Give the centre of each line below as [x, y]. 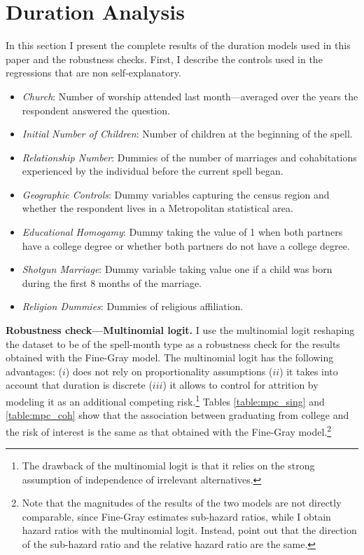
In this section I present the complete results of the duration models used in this [178, 45]
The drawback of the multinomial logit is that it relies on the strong [168, 466]
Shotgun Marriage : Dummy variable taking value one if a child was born [177, 269]
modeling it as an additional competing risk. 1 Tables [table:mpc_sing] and [165, 400]
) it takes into [309, 371]
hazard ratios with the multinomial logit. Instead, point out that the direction [189, 530]
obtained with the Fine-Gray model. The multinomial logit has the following [170, 357]
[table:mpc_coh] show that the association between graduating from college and [177, 415]
